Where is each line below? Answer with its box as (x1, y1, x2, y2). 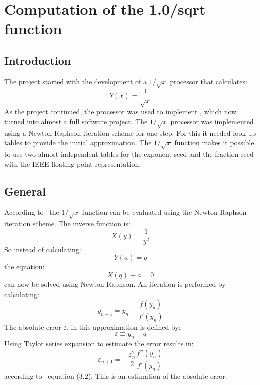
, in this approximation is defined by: (66, 322, 181, 332)
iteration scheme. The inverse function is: (4, 218, 131, 229)
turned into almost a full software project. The (4, 116, 148, 126)
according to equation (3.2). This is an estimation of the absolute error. (4, 371, 227, 381)
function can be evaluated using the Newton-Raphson (82, 207, 247, 217)
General (4, 183, 46, 199)
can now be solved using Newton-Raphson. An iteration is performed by (4, 279, 226, 290)
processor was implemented (170, 116, 254, 126)
